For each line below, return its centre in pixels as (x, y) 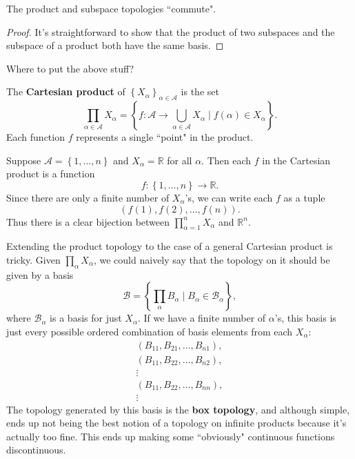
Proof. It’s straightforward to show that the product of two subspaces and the (171, 31)
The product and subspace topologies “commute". (111, 8)
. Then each (226, 160)
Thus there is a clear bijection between (88, 221)
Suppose (24, 160)
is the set (200, 91)
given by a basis (40, 274)
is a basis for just (86, 318)
